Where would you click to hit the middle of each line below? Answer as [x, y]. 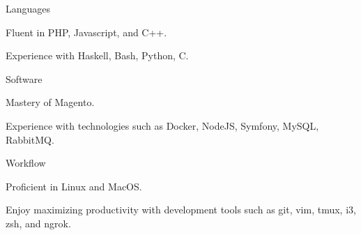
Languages [28, 8]
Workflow [26, 163]
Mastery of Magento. [50, 102]
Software [24, 78]
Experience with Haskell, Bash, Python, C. [97, 55]
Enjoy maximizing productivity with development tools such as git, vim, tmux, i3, [181, 210]
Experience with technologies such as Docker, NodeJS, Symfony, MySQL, [162, 125]
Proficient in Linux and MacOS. [74, 186]
